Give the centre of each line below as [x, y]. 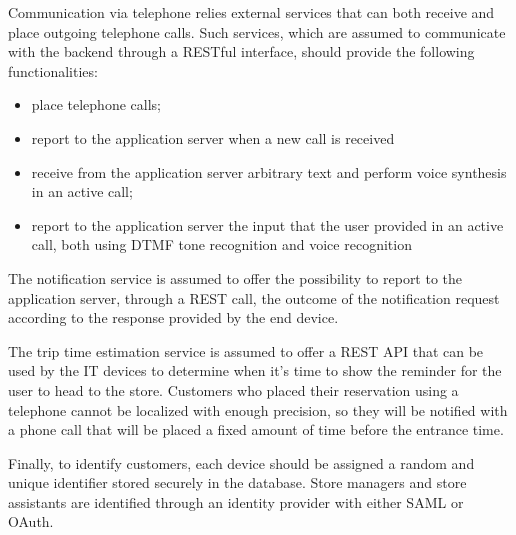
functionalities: [53, 70]
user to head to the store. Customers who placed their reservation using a [233, 389]
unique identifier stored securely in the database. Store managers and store [237, 482]
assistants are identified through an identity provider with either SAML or [236, 501]
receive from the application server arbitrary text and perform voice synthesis [269, 171]
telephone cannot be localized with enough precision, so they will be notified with [258, 409]
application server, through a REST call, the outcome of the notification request [254, 297]
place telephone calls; [96, 104]
